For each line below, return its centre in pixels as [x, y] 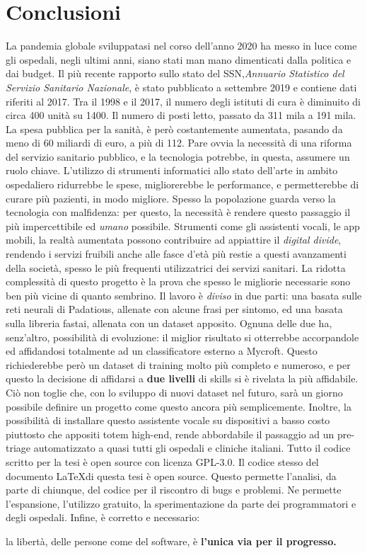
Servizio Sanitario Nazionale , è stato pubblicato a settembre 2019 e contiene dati [181, 87]
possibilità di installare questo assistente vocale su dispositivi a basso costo [168, 420]
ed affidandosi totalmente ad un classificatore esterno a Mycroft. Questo [162, 351]
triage [18, 448]
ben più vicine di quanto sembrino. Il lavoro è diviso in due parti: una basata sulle [184, 295]
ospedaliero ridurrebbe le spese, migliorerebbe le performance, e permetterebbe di [182, 184]
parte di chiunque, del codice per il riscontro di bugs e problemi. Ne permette [174, 490]
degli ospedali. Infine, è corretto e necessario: [103, 517]
